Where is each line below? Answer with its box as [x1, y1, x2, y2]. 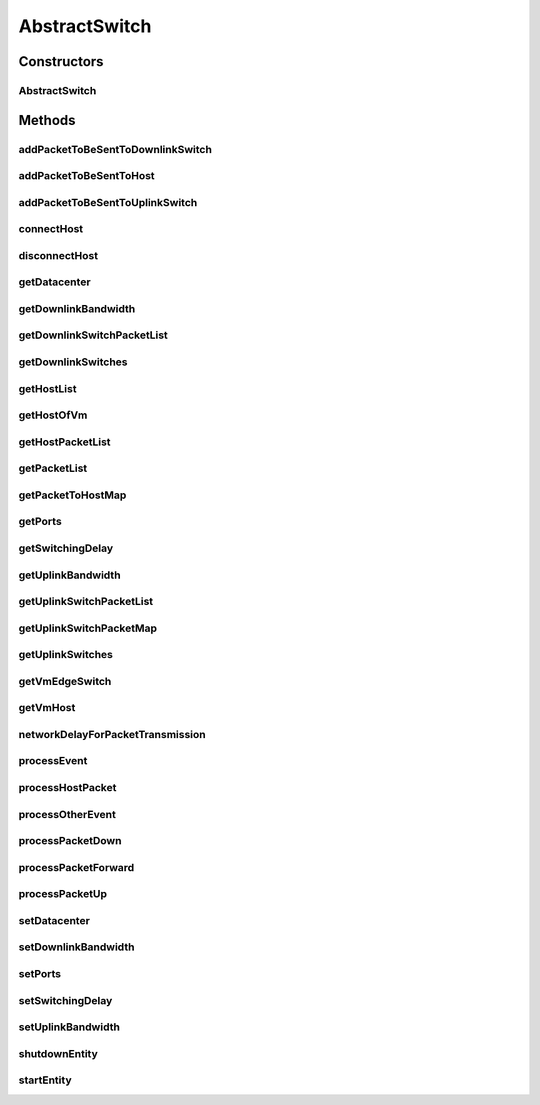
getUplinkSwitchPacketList [18, 595, 154, 609]
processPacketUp [18, 887, 107, 901]
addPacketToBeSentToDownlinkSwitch [18, 142, 212, 156]
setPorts [18, 966, 62, 980]
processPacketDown [18, 834, 122, 848]
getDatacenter [18, 275, 91, 289]
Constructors [18, 53, 104, 70]
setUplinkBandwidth [18, 1020, 120, 1034]
